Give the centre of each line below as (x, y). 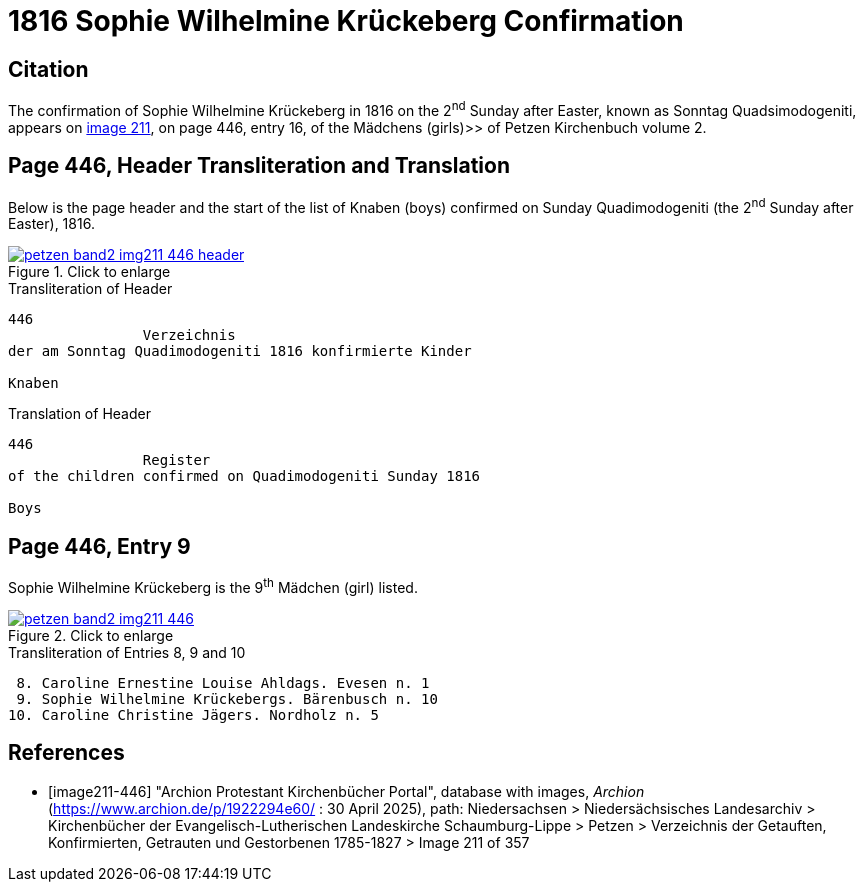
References (66, 753)
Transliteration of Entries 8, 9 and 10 (127, 652)
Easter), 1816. (51, 224)
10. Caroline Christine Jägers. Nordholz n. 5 (193, 714)
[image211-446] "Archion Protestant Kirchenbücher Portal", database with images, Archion (346, 791)
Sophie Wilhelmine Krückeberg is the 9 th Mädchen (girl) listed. (213, 586)
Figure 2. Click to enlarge (91, 635)
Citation (48, 69)
